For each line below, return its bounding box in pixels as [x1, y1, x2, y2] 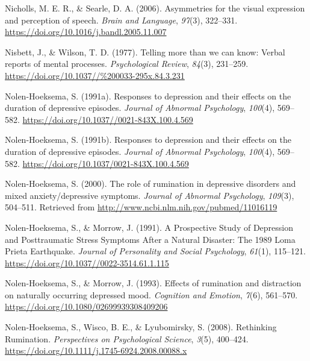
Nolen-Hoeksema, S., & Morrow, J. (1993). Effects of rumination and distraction [5, 277, 302, 289]
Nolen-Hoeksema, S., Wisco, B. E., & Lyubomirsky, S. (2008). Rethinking [5, 321, 277, 333]
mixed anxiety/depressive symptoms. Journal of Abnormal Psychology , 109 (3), [5, 189, 294, 201]
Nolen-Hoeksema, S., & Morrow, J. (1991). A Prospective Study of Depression [5, 221, 293, 233]
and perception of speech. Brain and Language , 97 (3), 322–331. [5, 13, 238, 26]
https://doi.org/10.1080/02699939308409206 [5, 300, 168, 313]
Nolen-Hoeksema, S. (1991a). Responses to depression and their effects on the [5, 89, 291, 102]
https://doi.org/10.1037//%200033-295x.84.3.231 [5, 69, 185, 81]
